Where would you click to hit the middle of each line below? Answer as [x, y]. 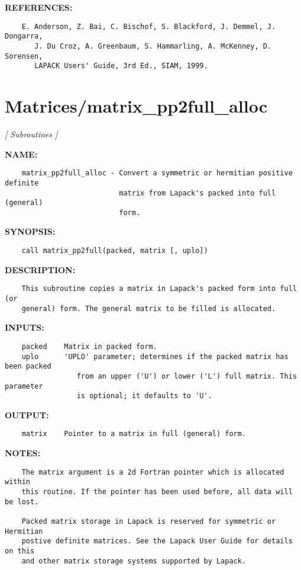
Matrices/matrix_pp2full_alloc [136, 106]
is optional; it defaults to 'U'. [144, 396]
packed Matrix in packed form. [89, 346]
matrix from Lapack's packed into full [198, 193]
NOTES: [22, 453]
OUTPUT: [27, 414]
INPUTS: [25, 327]
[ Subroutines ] [31, 134]
